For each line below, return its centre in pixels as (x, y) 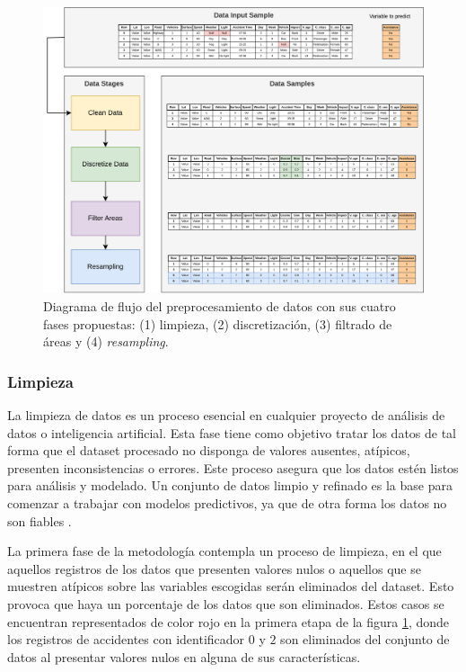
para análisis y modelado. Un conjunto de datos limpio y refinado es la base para (230, 485)
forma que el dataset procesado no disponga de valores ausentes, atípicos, (209, 450)
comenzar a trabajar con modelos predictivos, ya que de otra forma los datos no (227, 502)
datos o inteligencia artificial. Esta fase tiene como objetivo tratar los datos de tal (232, 432)
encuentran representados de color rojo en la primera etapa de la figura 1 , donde (229, 621)
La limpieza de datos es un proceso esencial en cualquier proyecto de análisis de (226, 415)
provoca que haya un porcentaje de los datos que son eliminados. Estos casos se (226, 603)
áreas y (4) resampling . (106, 341)
